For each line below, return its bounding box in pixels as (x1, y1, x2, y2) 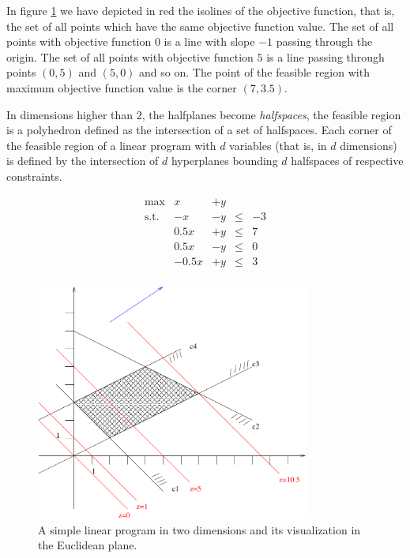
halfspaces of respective (291, 152, 404, 169)
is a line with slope (164, 33, 255, 50)
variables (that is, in (229, 137, 327, 153)
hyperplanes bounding (171, 152, 278, 169)
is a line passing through (266, 48, 385, 65)
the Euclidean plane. (38, 537, 137, 553)
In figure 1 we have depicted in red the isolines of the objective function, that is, (6, 2, 395, 18)
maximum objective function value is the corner (6, 79, 237, 95)
